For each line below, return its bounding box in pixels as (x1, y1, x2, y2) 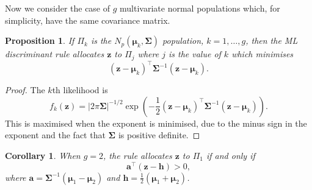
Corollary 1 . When (5, 149, 81, 161)
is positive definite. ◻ (118, 128, 200, 141)
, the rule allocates (103, 149, 172, 161)
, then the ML (245, 34, 298, 47)
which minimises (231, 47, 294, 60)
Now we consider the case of (5, 2, 111, 14)
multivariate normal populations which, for (120, 2, 280, 14)
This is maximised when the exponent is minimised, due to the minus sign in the (5, 116, 307, 129)
